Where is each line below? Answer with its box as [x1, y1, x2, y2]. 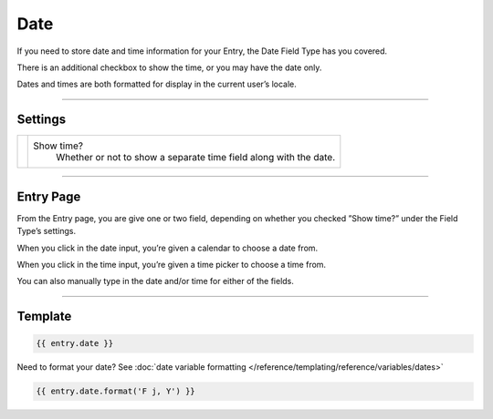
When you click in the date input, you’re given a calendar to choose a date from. [16, 242, 319, 253]
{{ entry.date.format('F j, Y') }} [36, 386, 195, 396]
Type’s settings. [16, 226, 77, 237]
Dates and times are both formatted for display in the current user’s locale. [16, 78, 297, 90]
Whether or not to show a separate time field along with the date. [56, 151, 336, 164]
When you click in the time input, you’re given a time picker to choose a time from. [16, 259, 327, 270]
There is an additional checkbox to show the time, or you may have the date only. [16, 62, 322, 73]
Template [16, 309, 72, 324]
